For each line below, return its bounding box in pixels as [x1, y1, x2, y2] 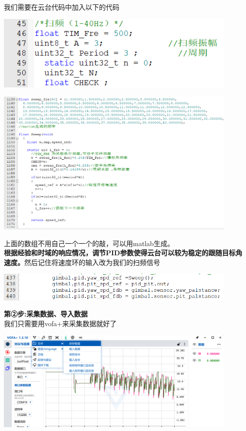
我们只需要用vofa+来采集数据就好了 [4, 318, 117, 328]
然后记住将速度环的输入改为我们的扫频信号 [24, 257, 160, 267]
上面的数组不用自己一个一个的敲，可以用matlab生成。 [4, 238, 174, 248]
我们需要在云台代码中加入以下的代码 [4, 2, 119, 12]
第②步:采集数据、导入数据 [4, 309, 88, 319]
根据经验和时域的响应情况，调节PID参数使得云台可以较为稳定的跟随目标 [4, 248, 236, 258]
